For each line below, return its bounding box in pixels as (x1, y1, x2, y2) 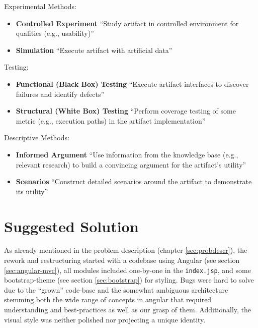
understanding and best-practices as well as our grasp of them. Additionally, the (4, 304, 251, 315)
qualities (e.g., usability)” (16, 28, 94, 38)
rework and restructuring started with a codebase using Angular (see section (4, 255, 240, 265)
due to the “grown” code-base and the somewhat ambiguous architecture (4, 284, 228, 295)
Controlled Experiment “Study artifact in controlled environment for (16, 18, 239, 28)
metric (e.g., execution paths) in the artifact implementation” (16, 115, 206, 126)
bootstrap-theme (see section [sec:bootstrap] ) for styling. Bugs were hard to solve (4, 275, 254, 285)
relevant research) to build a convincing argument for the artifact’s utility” (16, 159, 246, 170)
